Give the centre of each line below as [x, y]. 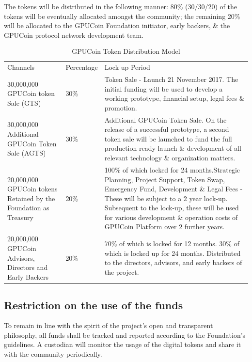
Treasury [20, 217]
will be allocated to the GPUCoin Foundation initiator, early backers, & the [117, 25]
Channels [21, 67]
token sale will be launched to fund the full [168, 138]
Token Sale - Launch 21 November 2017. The [171, 79]
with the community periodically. [53, 354]
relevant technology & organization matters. [170, 158]
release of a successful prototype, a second [167, 129]
